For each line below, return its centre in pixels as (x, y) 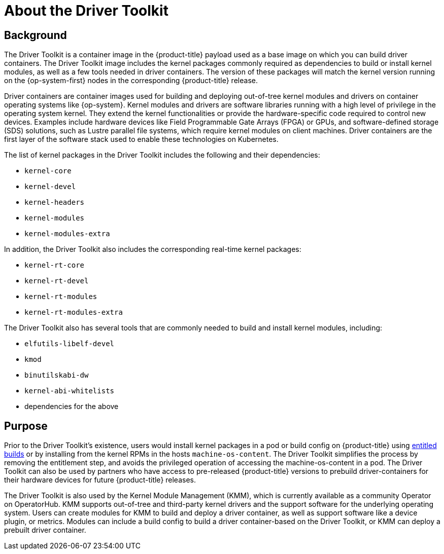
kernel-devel (50, 187)
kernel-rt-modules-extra (74, 312)
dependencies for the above (72, 407)
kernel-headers (55, 202)
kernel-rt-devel (57, 281)
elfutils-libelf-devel (70, 344)
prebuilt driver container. (45, 530)
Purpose (26, 426)
